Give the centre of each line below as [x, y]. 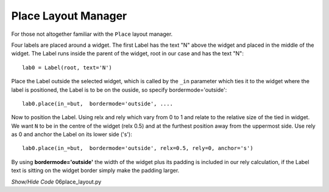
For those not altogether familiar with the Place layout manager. [92, 34]
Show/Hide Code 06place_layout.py [56, 182]
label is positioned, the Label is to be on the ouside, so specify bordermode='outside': [119, 90]
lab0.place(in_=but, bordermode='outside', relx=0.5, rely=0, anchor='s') [138, 148]
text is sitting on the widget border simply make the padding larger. [95, 171]
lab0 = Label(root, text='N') [67, 67]
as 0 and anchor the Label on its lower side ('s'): [72, 134]
